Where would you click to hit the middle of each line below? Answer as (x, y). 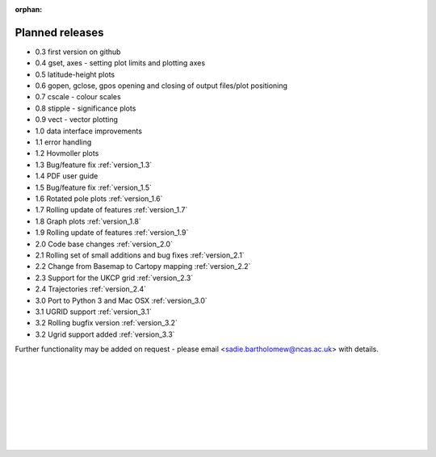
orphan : (29, 9)
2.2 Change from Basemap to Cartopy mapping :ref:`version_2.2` (143, 266)
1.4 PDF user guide (67, 176)
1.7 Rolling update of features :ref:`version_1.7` (111, 210)
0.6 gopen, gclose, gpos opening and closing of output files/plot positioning (161, 86)
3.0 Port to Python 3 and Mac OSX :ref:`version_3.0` (121, 300)
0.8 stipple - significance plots (86, 108)
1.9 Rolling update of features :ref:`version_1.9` (112, 233)
